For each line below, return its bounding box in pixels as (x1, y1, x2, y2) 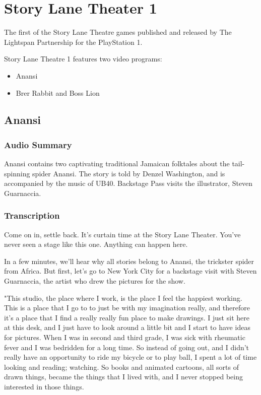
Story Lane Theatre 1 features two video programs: (4, 53, 162, 64)
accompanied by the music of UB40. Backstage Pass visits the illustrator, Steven (4, 178, 253, 188)
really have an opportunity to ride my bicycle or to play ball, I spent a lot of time (4, 352, 257, 362)
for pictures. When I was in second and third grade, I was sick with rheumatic (4, 332, 245, 343)
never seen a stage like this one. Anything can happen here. (4, 239, 188, 249)
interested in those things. (4, 381, 84, 391)
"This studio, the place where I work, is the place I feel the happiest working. (4, 292, 242, 303)
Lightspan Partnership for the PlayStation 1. (4, 36, 143, 47)
